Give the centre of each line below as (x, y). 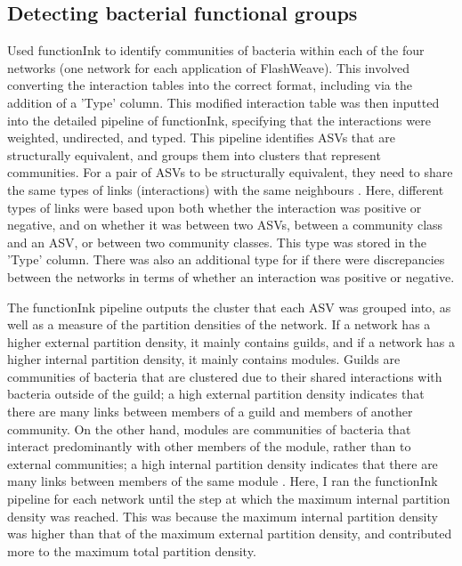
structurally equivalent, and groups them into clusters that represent (194, 154)
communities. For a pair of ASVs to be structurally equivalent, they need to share (230, 172)
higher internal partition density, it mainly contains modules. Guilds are (204, 359)
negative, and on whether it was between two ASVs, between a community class (225, 225)
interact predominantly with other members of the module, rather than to (209, 446)
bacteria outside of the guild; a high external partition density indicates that (216, 394)
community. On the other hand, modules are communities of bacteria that (209, 429)
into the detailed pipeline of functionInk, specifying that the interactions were (219, 120)
